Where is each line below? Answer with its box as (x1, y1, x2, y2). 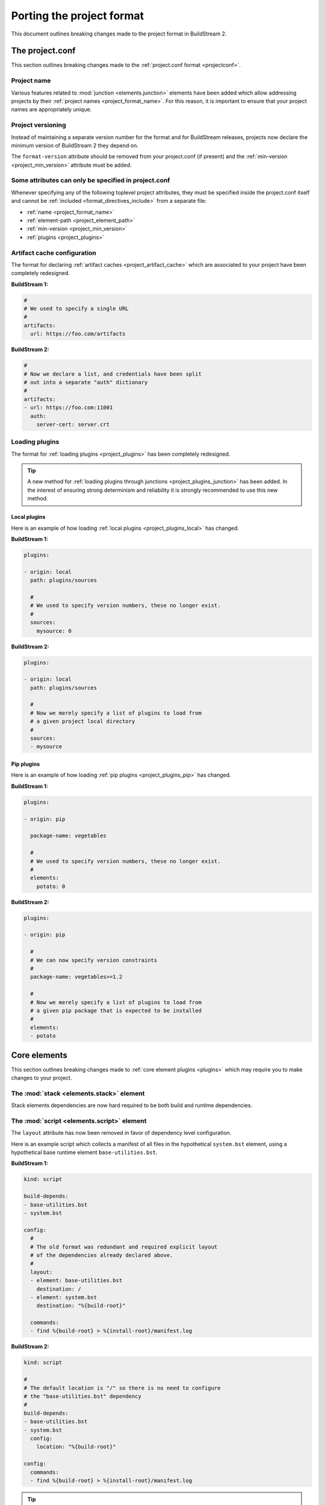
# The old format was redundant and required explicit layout (30, 1243, 218, 1250)
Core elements (11, 1050, 67, 1060)
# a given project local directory (30, 718, 135, 725)
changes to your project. (11, 1075, 72, 1081)
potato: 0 (36, 883, 66, 890)
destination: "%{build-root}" (36, 1302, 126, 1309)
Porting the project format (11, 9, 144, 22)
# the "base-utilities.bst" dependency (23, 1393, 141, 1400)
